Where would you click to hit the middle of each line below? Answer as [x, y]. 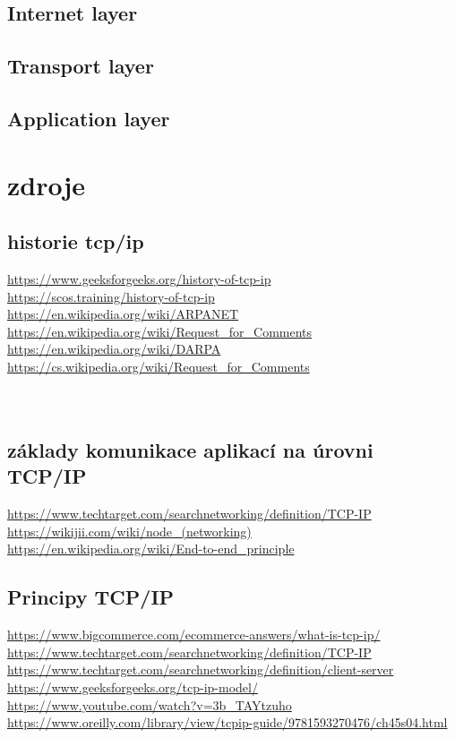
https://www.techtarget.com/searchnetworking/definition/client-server [201, 669]
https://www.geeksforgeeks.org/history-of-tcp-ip [139, 278]
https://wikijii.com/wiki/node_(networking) [129, 531]
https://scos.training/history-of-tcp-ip [111, 296]
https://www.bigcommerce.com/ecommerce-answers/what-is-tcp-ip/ [194, 635]
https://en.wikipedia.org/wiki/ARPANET [123, 314]
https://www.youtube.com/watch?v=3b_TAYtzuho [150, 704]
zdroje [47, 184]
